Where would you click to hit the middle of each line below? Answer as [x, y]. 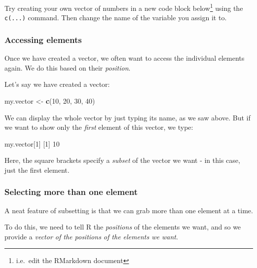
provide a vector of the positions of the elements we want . [91, 236]
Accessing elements [43, 39]
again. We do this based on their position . [68, 67]
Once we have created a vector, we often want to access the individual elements [125, 58]
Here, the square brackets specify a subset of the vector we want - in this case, [122, 160]
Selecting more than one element [71, 192]
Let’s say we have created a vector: [57, 84]
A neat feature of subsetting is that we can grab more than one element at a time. [129, 210]
